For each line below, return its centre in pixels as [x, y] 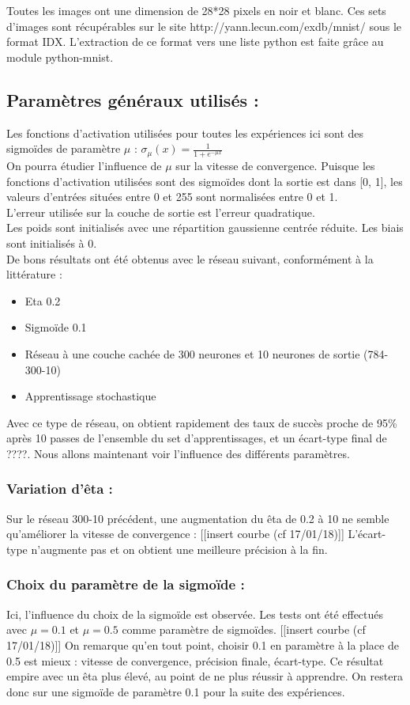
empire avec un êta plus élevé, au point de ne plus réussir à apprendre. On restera [205, 676]
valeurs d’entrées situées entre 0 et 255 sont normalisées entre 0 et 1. [172, 197]
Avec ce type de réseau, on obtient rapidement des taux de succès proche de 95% [202, 422]
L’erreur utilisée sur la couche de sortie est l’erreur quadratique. [161, 212]
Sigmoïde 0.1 [56, 327]
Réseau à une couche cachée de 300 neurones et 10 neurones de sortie [192, 353]
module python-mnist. [60, 57]
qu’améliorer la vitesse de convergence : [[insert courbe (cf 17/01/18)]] [175, 534]
